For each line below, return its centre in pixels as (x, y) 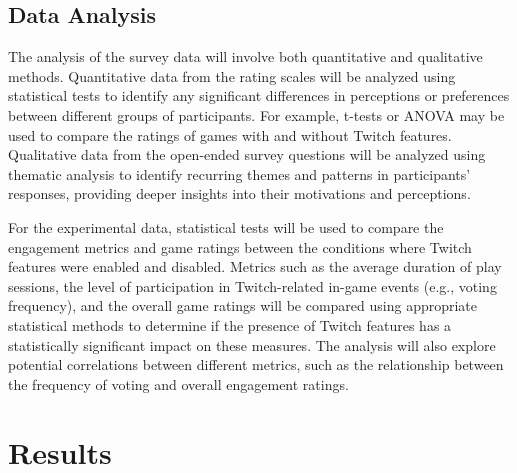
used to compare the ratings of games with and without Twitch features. (230, 134)
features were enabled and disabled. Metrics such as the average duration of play (255, 266)
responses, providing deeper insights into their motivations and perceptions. (239, 193)
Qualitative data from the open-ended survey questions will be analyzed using (247, 154)
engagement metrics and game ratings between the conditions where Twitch (240, 246)
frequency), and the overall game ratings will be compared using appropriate (243, 305)
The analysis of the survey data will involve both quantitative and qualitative (245, 56)
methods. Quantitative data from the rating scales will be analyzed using (232, 75)
